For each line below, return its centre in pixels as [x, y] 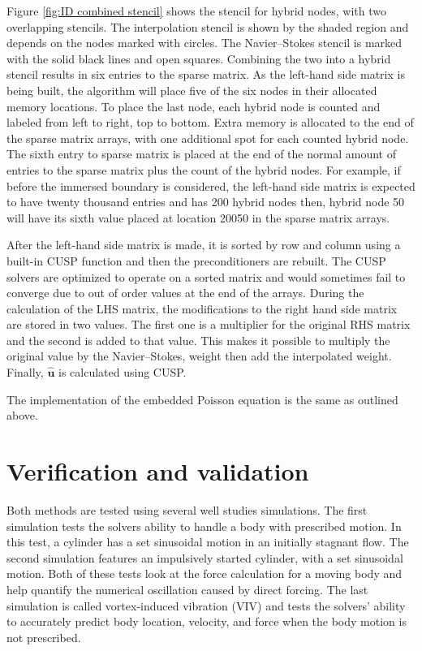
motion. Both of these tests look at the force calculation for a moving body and [205, 573]
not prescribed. [44, 637]
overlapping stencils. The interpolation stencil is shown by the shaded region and [208, 26]
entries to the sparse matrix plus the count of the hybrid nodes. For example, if [204, 169]
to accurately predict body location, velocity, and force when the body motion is [207, 621]
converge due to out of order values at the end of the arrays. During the [185, 293]
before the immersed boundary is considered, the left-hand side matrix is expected [211, 185]
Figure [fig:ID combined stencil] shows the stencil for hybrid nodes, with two [196, 11]
